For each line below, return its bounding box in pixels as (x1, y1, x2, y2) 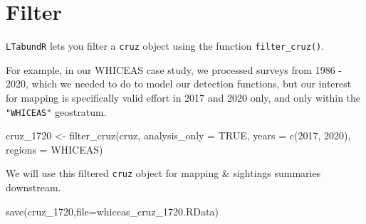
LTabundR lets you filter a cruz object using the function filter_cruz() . (6, 38, 325, 53)
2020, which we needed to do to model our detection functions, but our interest (6, 76, 352, 91)
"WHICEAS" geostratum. (6, 104, 107, 119)
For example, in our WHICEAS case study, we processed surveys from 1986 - (6, 62, 342, 77)
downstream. (6, 180, 61, 195)
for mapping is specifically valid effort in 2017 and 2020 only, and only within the (6, 90, 361, 105)
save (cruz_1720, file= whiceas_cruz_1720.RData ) (6, 203, 219, 218)
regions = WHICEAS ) (6, 142, 103, 156)
